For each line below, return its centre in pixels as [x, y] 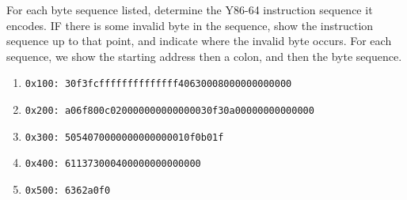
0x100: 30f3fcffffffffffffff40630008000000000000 [158, 84]
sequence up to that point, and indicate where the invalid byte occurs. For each [199, 41]
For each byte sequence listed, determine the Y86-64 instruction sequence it [190, 9]
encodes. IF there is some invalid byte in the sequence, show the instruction [190, 25]
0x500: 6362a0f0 [68, 191]
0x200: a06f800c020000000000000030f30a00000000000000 [169, 111]
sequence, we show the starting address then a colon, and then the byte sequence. [204, 56]
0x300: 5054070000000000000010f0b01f [124, 137]
